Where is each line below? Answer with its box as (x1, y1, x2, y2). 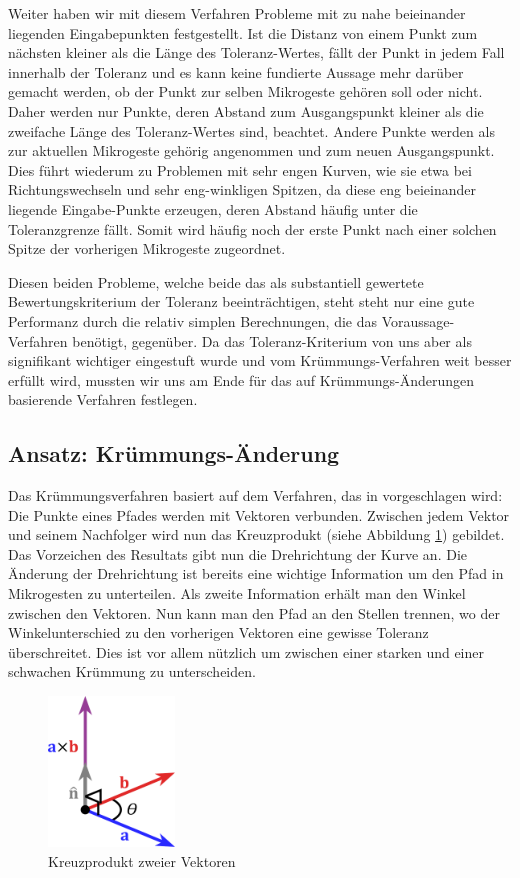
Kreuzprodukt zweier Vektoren (48, 850, 236, 871)
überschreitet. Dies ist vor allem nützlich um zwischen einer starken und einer (8, 641, 484, 662)
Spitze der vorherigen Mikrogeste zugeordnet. (8, 238, 286, 259)
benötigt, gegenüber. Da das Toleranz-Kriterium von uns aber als (72, 330, 472, 351)
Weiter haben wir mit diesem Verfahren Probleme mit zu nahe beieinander (8, 3, 466, 23)
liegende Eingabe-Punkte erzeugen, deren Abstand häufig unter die (8, 198, 418, 219)
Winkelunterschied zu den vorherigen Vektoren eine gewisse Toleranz (8, 622, 429, 643)
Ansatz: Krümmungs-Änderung (8, 438, 340, 469)
